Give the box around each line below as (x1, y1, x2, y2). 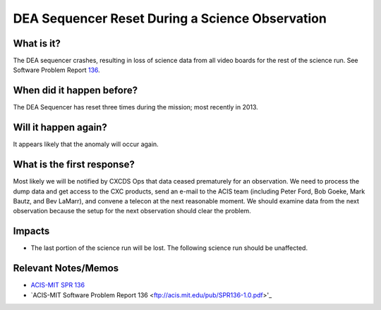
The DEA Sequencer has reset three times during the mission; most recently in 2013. (13, 103, 259, 112)
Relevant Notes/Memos (13, 262, 119, 275)
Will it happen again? (13, 121, 107, 133)
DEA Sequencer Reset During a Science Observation (13, 11, 327, 26)
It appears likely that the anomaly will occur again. (13, 140, 159, 148)
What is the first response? (13, 159, 135, 171)
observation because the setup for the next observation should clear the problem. (13, 207, 252, 215)
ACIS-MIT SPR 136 (30, 281, 85, 290)
